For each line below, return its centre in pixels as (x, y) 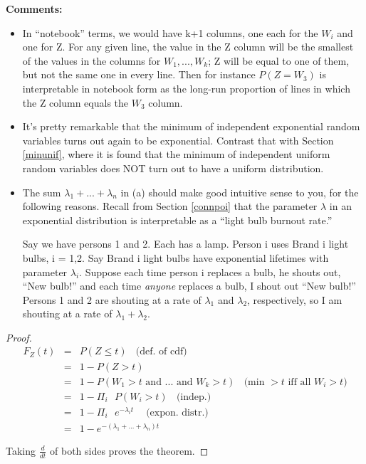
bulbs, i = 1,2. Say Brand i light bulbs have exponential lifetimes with (176, 257)
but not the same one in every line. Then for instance (139, 74)
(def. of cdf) (161, 352)
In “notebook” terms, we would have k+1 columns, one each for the (170, 32)
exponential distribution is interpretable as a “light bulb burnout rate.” (177, 220)
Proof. (19, 337)
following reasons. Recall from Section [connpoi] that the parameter (170, 206)
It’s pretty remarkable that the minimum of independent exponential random (191, 126)
